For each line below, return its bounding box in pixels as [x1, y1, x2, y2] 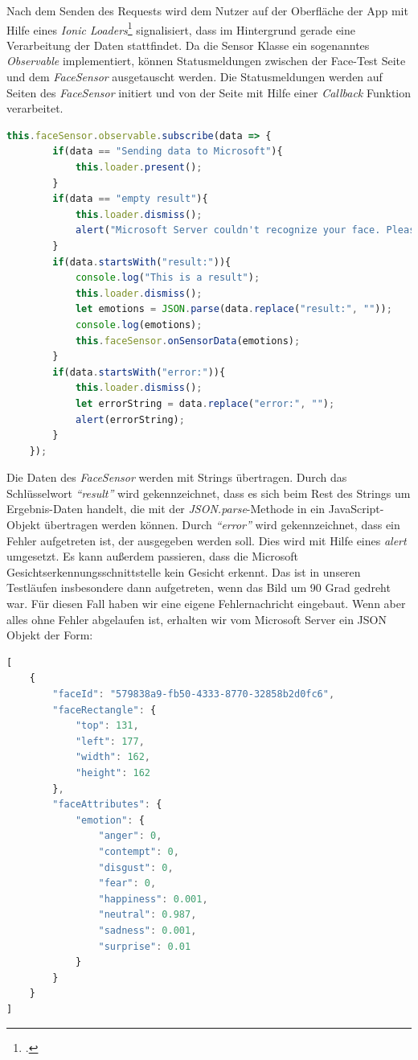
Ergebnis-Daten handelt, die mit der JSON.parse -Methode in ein [6, 500, 326, 517]
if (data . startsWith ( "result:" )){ [52, 256, 232, 268]
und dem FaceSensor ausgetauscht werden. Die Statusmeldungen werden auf [6, 68, 383, 85]
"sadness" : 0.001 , [98, 924, 197, 936]
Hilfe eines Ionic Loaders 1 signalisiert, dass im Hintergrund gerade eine [6, 18, 355, 38]
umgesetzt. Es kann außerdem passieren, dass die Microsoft [6, 548, 298, 565]
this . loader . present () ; [75, 162, 203, 173]
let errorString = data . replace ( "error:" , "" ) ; [75, 397, 335, 409]
